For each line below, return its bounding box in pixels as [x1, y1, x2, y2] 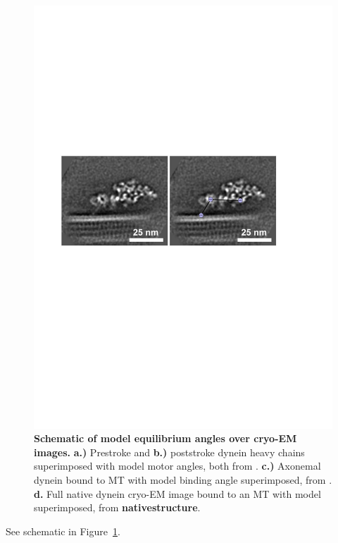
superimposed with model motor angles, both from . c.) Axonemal [34, 458, 321, 473]
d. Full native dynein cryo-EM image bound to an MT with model [34, 486, 321, 501]
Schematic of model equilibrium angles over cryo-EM [34, 431, 297, 446]
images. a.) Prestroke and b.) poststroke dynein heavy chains [34, 444, 305, 459]
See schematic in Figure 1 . [6, 523, 120, 538]
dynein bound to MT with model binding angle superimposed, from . [34, 472, 332, 487]
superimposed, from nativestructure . [34, 500, 201, 515]
